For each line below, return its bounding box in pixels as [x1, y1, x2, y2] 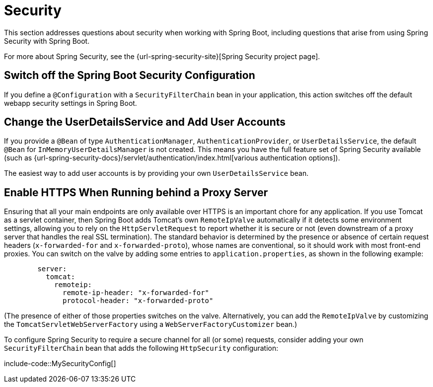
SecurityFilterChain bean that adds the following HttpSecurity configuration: [4, 344, 279, 353]
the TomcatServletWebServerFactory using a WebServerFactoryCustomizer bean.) [4, 320, 297, 329]
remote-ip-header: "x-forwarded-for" [63, 289, 210, 297]
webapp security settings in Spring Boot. [4, 98, 137, 107]
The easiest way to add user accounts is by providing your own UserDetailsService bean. [4, 169, 309, 178]
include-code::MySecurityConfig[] [4, 359, 116, 368]
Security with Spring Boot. [4, 36, 90, 45]
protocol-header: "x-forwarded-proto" [63, 297, 214, 305]
